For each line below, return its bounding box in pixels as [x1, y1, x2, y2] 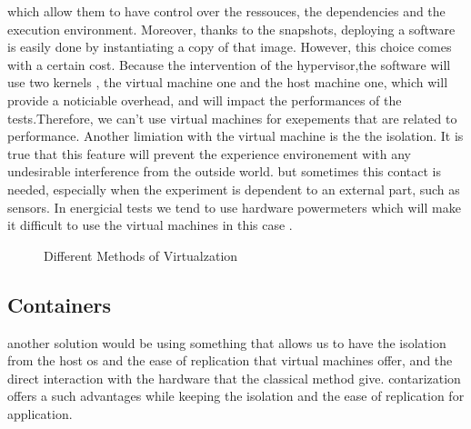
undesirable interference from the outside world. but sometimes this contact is [7, 162, 442, 181]
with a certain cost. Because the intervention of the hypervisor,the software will [7, 55, 451, 74]
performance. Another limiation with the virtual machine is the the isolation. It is [7, 126, 464, 145]
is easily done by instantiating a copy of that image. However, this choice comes [7, 37, 452, 56]
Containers [7, 290, 112, 318]
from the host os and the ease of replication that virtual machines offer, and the [7, 351, 453, 370]
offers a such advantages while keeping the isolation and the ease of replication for [7, 386, 465, 405]
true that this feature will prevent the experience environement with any [7, 144, 411, 163]
